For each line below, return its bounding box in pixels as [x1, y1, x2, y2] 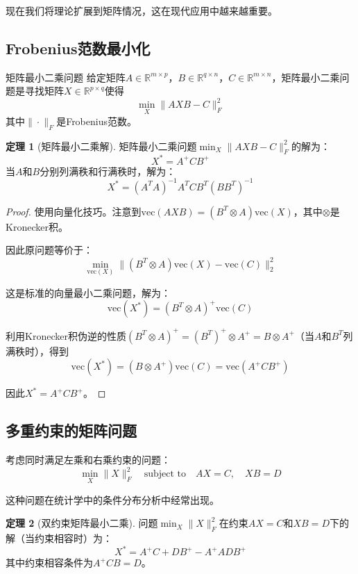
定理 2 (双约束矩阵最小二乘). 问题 [6, 516, 158, 530]
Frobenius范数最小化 [6, 37, 151, 58]
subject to [144, 469, 187, 479]
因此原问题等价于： [6, 243, 93, 257]
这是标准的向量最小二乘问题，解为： [6, 285, 171, 300]
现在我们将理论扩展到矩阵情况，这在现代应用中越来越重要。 [6, 3, 278, 17]
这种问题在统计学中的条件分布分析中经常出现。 [6, 492, 219, 507]
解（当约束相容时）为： [6, 530, 112, 545]
